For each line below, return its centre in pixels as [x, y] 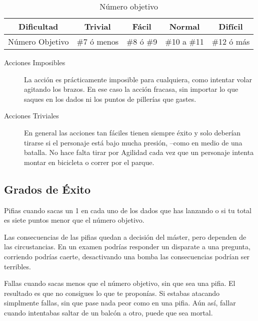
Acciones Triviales [31, 116]
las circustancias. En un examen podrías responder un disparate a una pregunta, [127, 247]
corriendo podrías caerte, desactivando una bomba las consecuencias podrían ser [127, 256]
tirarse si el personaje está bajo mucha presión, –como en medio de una [133, 142]
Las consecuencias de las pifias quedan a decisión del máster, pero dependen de [125, 236]
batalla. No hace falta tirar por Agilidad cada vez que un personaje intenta [139, 152]
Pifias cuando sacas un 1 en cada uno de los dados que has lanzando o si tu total [128, 210]
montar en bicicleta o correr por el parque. [89, 162]
